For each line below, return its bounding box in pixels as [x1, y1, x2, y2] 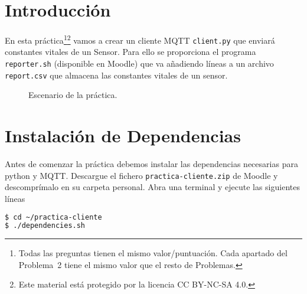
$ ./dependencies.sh [5, 221, 86, 230]
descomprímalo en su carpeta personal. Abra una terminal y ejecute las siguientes [5, 181, 300, 193]
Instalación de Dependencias [5, 123, 241, 148]
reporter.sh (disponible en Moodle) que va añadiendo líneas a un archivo [5, 57, 274, 70]
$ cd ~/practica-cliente [5, 213, 102, 221]
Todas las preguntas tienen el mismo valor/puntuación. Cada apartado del [18, 247, 288, 259]
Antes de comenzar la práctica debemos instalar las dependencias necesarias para [5, 158, 298, 170]
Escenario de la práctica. [28, 89, 117, 101]
